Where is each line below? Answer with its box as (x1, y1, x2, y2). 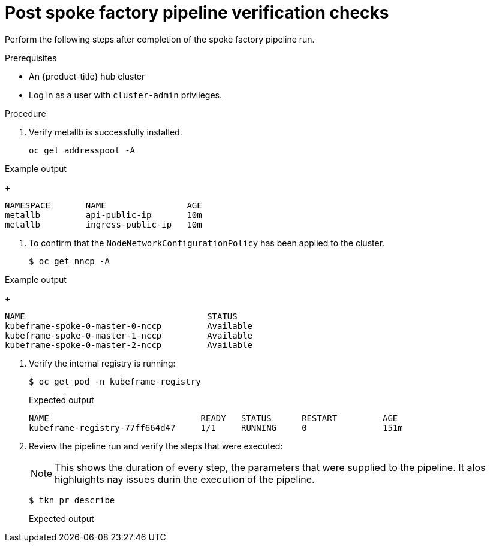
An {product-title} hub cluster (29, 71, 145, 81)
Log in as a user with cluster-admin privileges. (29, 89, 222, 100)
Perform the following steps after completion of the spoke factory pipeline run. (5, 34, 315, 44)
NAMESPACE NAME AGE (5, 200, 202, 210)
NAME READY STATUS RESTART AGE (29, 413, 398, 423)
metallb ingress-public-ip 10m (5, 219, 202, 229)
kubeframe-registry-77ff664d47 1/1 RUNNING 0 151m (29, 422, 403, 433)
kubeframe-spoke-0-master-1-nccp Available (5, 330, 253, 340)
